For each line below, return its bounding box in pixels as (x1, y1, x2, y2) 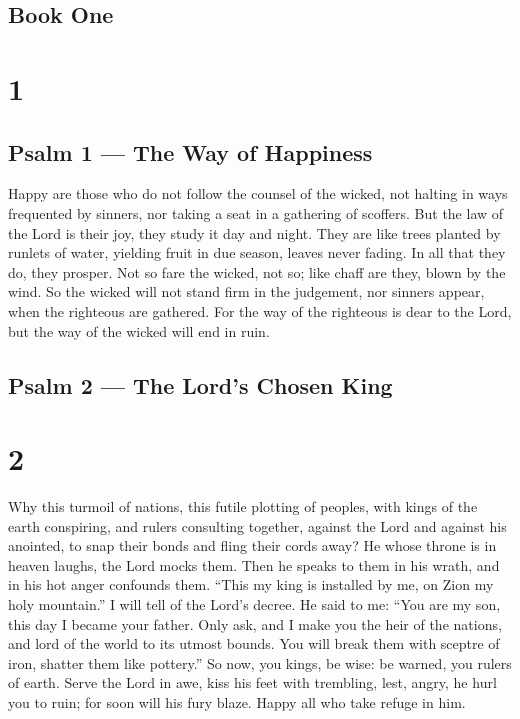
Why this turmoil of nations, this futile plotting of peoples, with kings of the (8, 496, 478, 517)
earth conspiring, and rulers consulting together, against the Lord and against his (8, 515, 507, 536)
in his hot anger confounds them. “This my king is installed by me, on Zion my (8, 574, 494, 595)
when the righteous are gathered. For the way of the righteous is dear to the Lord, (8, 300, 512, 321)
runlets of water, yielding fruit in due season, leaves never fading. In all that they (8, 242, 506, 263)
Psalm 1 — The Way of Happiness (8, 136, 373, 167)
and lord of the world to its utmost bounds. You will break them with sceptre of (8, 633, 500, 654)
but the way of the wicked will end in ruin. (8, 320, 270, 341)
